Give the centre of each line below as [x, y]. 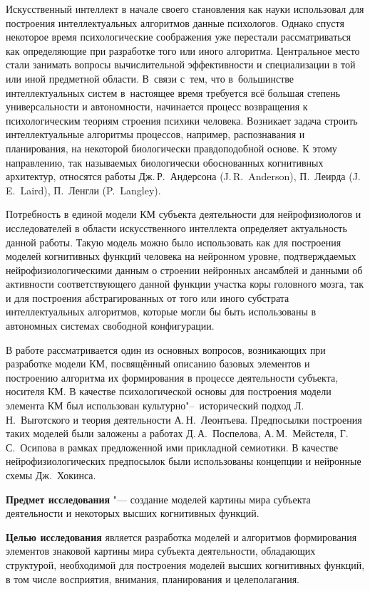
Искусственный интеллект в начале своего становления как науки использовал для [185, 9]
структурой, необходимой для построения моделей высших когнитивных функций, [185, 564]
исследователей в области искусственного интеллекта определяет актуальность [176, 227]
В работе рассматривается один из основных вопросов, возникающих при [166, 349]
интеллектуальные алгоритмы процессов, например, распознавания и [155, 134]
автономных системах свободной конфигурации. [110, 326]
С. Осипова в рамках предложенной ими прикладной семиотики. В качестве [172, 447]
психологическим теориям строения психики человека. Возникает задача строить [182, 120]
